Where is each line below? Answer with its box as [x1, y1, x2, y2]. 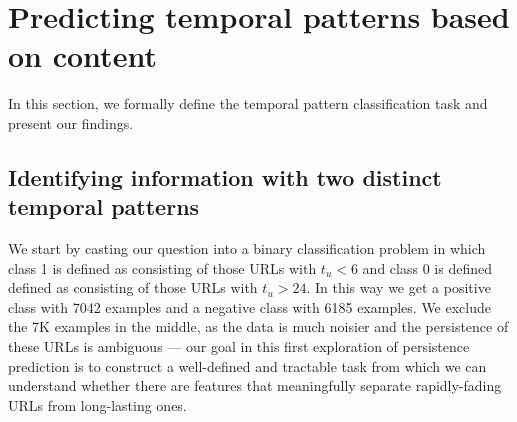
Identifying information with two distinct [8, 161, 442, 192]
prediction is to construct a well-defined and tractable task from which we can [8, 355, 487, 376]
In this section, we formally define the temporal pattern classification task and [8, 93, 488, 114]
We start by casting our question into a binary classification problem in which [8, 238, 486, 259]
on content [8, 35, 157, 76]
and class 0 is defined [362, 257, 492, 278]
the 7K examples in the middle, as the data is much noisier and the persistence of [8, 316, 509, 337]
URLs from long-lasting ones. [8, 394, 187, 415]
